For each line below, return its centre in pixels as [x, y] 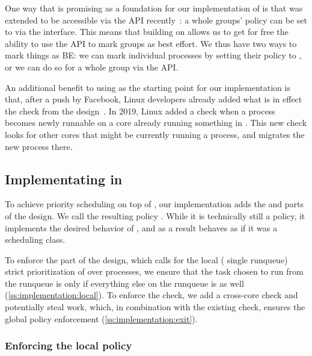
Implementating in [64, 179]
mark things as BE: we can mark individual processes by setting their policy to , [153, 55]
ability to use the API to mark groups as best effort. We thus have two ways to [151, 43]
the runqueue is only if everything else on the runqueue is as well [124, 283]
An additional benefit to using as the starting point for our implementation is [148, 87]
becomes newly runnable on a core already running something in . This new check [156, 123]
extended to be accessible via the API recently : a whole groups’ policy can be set [156, 20]
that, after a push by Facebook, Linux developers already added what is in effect [154, 99]
